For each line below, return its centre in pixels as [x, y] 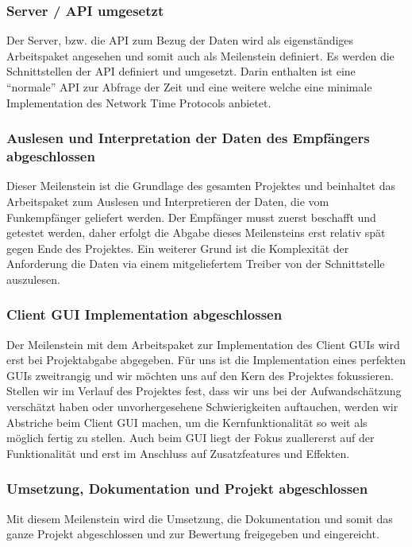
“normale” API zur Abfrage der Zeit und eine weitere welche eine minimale [189, 87]
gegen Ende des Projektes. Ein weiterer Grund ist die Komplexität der [178, 248]
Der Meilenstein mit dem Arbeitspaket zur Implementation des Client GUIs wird [203, 344]
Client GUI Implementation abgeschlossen [144, 314]
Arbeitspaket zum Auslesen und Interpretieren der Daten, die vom [168, 201]
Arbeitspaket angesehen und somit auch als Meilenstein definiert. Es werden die [200, 55]
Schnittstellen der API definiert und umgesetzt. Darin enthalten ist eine [181, 71]
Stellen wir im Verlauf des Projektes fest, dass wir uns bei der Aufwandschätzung [204, 391]
